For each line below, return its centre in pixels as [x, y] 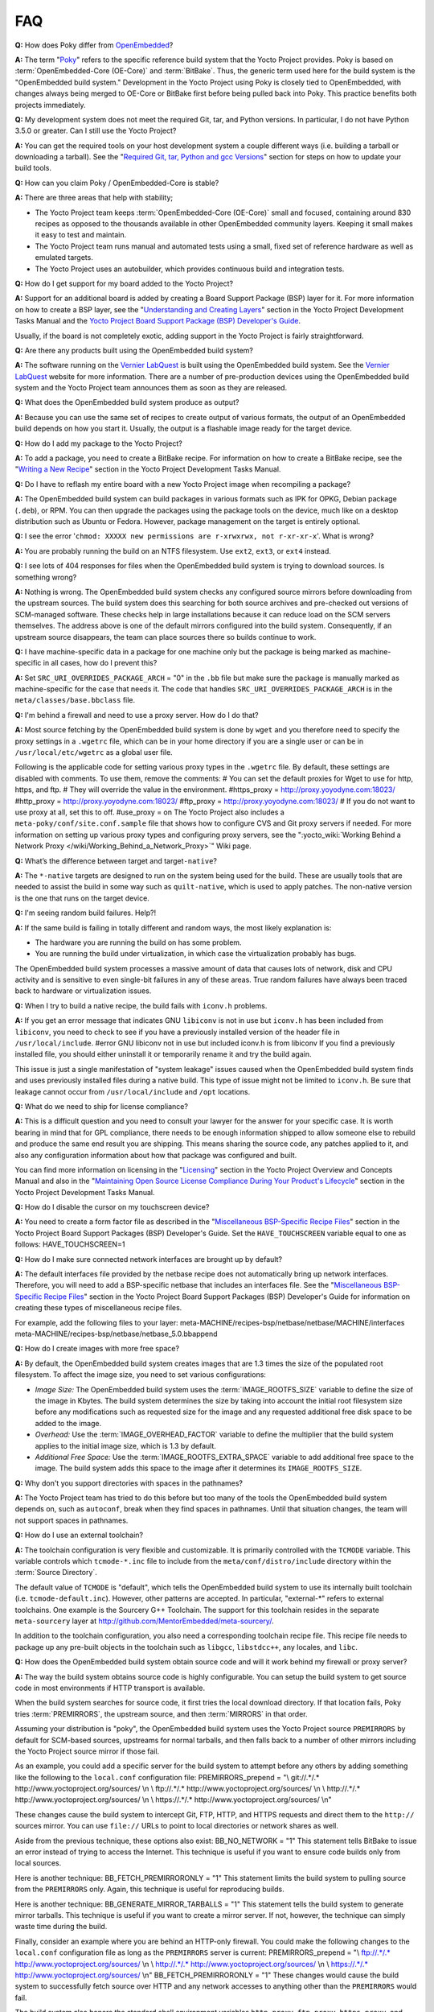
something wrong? [46, 577]
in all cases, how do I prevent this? [100, 663]
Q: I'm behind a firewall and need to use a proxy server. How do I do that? [137, 715]
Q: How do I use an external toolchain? [79, 1535]
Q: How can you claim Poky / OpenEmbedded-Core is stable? [117, 183]
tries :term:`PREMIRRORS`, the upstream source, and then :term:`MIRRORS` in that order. [162, 1713]
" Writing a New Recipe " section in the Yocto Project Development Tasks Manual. [148, 469]
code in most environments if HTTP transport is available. [110, 1688]
